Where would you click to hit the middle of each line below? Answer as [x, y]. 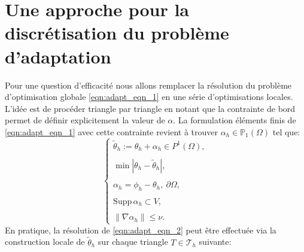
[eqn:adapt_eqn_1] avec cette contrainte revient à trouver [111, 131]
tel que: [286, 131]
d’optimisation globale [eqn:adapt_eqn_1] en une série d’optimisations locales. [149, 97]
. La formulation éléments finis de [235, 120]
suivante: [215, 242]
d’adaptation [58, 56]
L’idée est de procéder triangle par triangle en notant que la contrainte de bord [150, 108]
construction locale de [45, 242]
